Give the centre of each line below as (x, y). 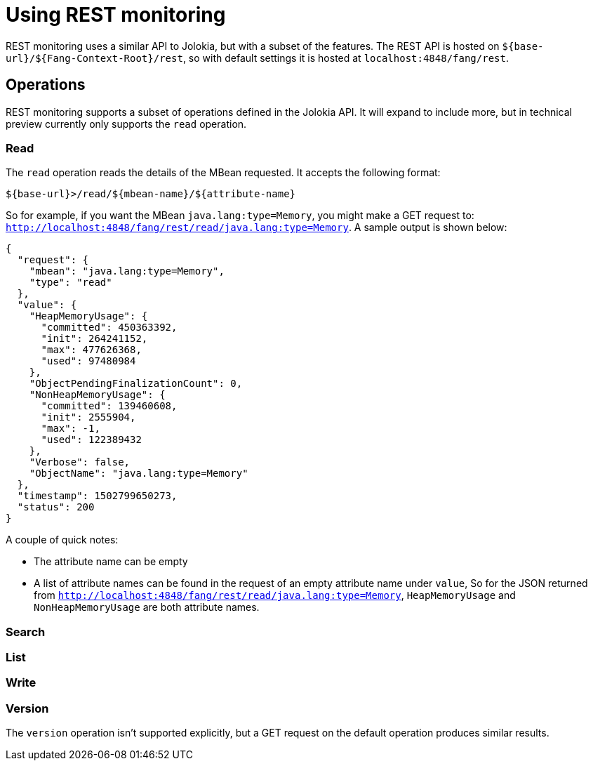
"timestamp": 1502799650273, (97, 496)
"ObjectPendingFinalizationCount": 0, (136, 384)
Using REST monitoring (116, 15)
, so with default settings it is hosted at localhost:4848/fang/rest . (346, 58)
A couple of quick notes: (62, 540)
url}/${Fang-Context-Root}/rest (94, 58)
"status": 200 (56, 507)
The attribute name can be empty (111, 562)
